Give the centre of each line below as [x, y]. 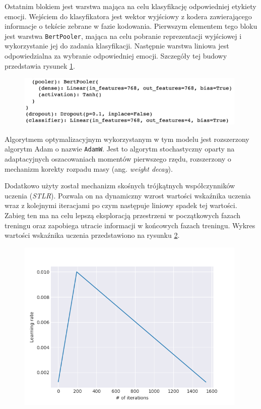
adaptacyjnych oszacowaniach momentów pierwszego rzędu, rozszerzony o [118, 159]
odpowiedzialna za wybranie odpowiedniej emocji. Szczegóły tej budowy [116, 56]
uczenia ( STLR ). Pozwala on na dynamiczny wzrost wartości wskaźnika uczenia [128, 195]
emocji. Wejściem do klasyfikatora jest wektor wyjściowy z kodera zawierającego [128, 16]
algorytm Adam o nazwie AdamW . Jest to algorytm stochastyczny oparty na [120, 149]
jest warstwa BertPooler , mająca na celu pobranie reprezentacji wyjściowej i [123, 36]
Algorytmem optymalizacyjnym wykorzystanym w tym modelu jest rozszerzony [127, 139]
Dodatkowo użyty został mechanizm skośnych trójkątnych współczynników [120, 186]
